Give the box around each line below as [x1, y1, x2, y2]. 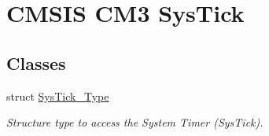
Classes [6, 50, 66, 75]
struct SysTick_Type [6, 87, 109, 104]
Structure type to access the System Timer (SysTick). [6, 114, 263, 130]
